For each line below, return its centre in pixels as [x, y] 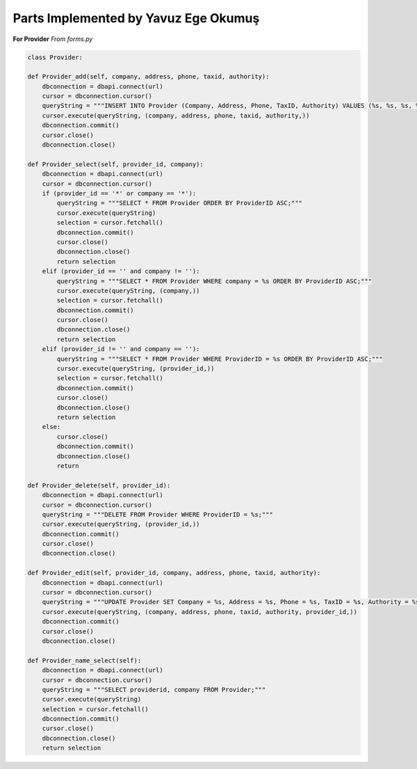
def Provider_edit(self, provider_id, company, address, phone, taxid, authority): [174, 573]
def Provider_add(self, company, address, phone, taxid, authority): [148, 77]
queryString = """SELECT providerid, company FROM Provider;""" [154, 689]
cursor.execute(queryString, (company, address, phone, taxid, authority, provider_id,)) [200, 612]
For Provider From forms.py [53, 39]
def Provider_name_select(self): [84, 660]
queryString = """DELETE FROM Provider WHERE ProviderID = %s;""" [158, 514]
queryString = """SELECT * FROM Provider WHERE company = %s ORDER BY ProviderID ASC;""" [214, 281]
